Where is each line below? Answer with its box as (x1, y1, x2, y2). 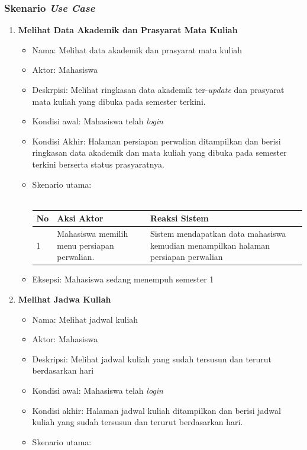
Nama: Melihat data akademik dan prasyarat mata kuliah (32, 43, 243, 56)
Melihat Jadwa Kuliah (18, 292, 111, 305)
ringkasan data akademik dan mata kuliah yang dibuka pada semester (32, 146, 287, 159)
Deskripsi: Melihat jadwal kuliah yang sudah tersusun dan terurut (32, 352, 272, 365)
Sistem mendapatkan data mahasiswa (150, 227, 286, 240)
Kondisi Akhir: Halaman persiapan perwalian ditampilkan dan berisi (32, 134, 281, 147)
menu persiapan (57, 239, 114, 251)
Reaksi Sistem (150, 212, 209, 224)
